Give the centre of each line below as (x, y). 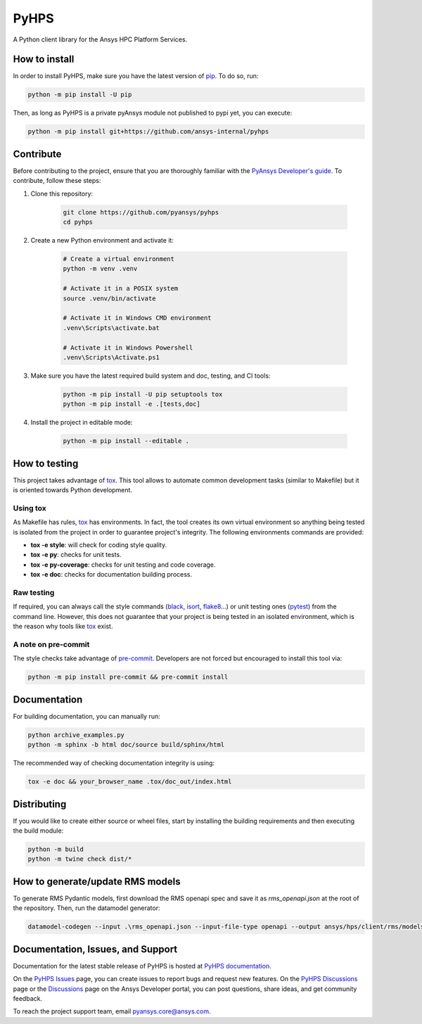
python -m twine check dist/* (80, 859)
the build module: (38, 831)
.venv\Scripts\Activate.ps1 (111, 357)
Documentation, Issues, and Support (95, 949)
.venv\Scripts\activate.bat (111, 328)
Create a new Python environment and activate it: (102, 241)
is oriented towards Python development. (73, 490)
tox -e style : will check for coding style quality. (99, 545)
